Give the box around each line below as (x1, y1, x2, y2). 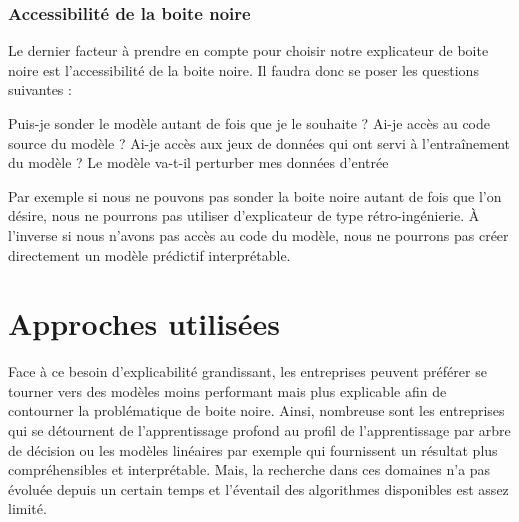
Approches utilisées (8, 303, 281, 344)
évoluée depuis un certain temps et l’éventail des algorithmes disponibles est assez (8, 478, 509, 499)
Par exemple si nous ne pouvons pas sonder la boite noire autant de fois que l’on (8, 185, 502, 206)
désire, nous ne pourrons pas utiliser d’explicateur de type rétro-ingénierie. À (8, 205, 480, 226)
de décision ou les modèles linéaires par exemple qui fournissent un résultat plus (8, 439, 498, 460)
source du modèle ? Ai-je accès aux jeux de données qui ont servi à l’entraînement (8, 132, 511, 153)
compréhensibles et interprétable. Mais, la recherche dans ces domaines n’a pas (8, 459, 491, 480)
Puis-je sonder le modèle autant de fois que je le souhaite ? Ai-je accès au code (8, 113, 490, 133)
